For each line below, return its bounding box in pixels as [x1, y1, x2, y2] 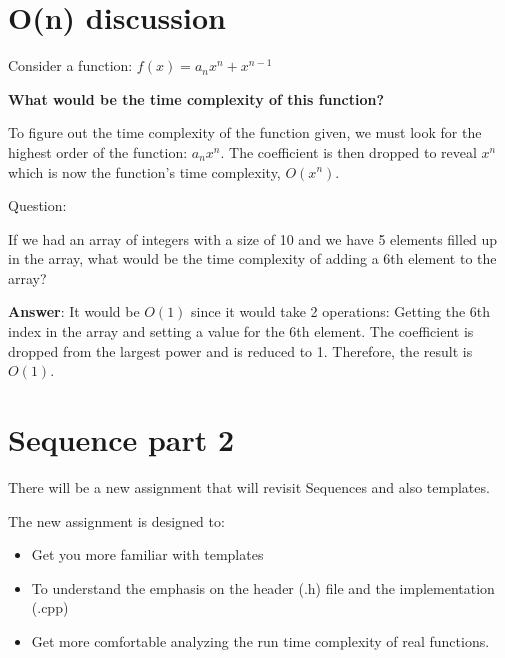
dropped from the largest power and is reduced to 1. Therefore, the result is [8, 340, 473, 361]
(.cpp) [31, 597, 69, 618]
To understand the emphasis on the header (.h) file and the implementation [31, 577, 495, 598]
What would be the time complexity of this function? [8, 88, 384, 109]
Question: [8, 195, 67, 216]
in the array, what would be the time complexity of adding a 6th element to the [8, 248, 497, 269]
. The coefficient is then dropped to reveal [220, 141, 477, 162]
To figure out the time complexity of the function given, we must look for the [8, 122, 482, 143]
